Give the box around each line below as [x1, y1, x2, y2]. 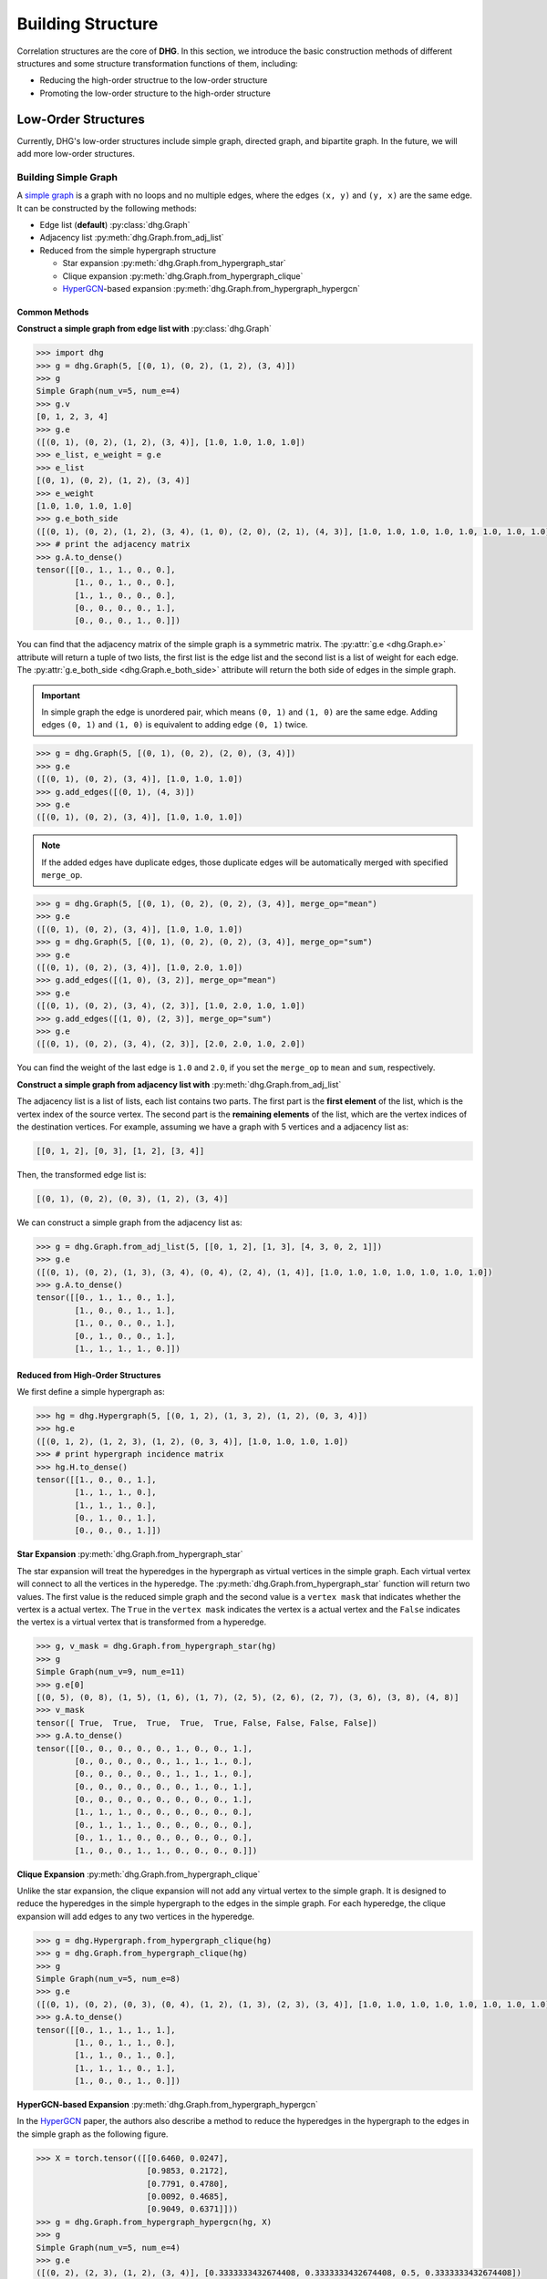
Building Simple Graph [16, 170, 119, 183]
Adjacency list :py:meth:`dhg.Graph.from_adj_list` [39, 232, 224, 243]
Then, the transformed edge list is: [16, 1169, 147, 1180]
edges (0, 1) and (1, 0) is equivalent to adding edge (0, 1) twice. [41, 719, 309, 730]
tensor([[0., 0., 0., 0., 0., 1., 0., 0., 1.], [36, 1743, 253, 1754]
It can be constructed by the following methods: [16, 202, 198, 213]
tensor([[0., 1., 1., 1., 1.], [36, 2025, 177, 2035]
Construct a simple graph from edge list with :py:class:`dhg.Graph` [16, 324, 273, 335]
